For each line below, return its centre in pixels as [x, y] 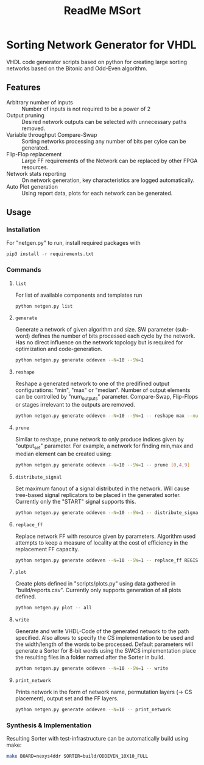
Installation [23, 230]
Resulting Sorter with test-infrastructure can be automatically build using [97, 739]
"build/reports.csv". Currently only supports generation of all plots [98, 590]
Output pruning [25, 115]
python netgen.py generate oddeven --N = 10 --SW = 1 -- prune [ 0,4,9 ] [103, 465]
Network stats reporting [36, 173]
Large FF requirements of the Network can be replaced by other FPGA [110, 161]
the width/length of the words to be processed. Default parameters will [104, 644]
